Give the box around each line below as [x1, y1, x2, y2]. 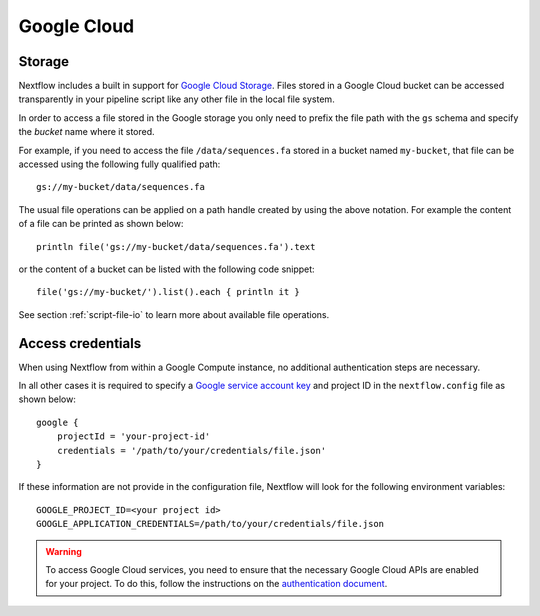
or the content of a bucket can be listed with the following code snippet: [18, 263, 315, 275]
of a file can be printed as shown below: [18, 218, 184, 230]
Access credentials [18, 335, 142, 352]
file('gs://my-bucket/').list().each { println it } [36, 286, 300, 298]
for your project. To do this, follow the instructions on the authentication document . [45, 578, 388, 590]
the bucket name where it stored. [18, 126, 155, 138]
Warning [45, 545, 82, 557]
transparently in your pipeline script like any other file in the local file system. [18, 93, 335, 105]
